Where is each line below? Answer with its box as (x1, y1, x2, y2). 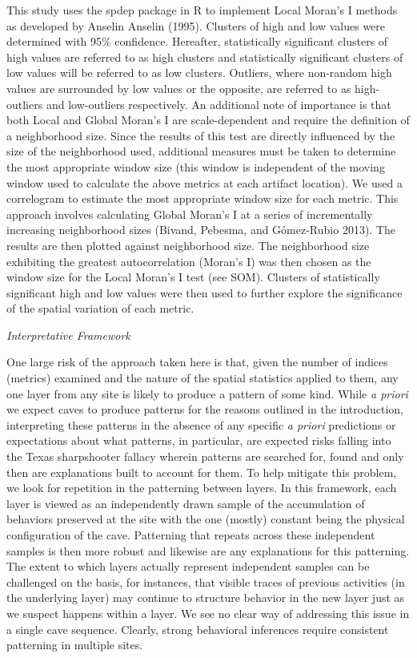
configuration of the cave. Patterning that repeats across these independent (6, 527, 375, 543)
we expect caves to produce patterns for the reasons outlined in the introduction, (6, 401, 403, 418)
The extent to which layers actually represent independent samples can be (6, 558, 370, 575)
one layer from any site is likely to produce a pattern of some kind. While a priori (6, 385, 408, 402)
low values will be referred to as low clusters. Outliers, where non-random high (6, 64, 392, 81)
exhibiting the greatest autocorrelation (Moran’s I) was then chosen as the (6, 252, 371, 269)
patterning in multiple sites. (6, 636, 143, 653)
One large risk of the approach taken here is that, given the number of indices (6, 353, 388, 370)
